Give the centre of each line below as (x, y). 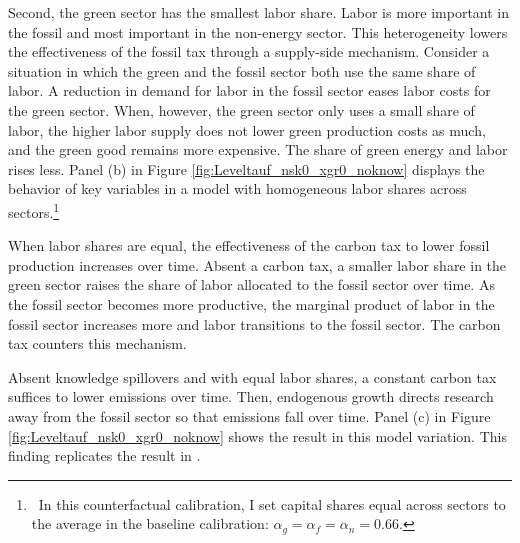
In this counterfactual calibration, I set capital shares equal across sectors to (272, 503)
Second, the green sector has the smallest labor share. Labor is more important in (259, 12)
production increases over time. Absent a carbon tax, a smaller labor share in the (257, 264)
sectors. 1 (34, 210)
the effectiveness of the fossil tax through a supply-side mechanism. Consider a (249, 51)
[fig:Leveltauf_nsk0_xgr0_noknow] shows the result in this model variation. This (257, 435)
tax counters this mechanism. (97, 343)
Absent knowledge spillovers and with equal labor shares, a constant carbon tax (252, 376)
